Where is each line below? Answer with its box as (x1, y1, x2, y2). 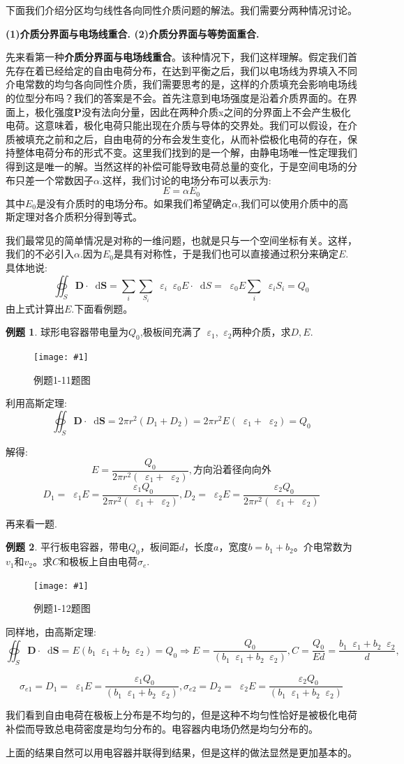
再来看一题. (6, 516, 57, 530)
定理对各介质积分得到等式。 (15, 209, 142, 224)
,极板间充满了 (140, 324, 202, 339)
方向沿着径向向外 (193, 465, 271, 476)
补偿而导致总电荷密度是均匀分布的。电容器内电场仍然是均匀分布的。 (6, 721, 318, 736)
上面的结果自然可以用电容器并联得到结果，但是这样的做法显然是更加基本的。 (6, 744, 357, 759)
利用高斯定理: (6, 396, 67, 410)
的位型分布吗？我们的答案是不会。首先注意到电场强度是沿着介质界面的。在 (6, 90, 347, 105)
